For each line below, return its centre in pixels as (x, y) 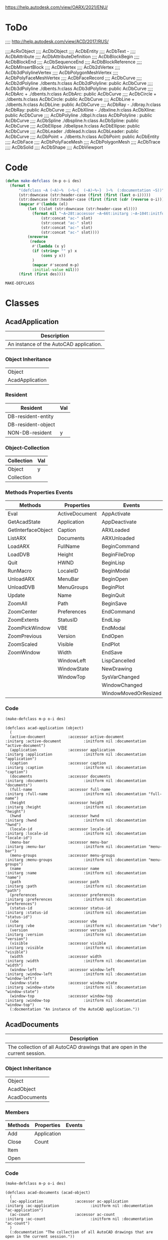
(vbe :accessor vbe (53, 921)
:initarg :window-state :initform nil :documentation (76, 987)
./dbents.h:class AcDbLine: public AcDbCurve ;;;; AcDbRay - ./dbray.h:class (83, 104)
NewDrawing (117, 669)
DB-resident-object (31, 424)
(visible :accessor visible (58, 943)
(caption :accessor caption (58, 763)
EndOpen (113, 636)
